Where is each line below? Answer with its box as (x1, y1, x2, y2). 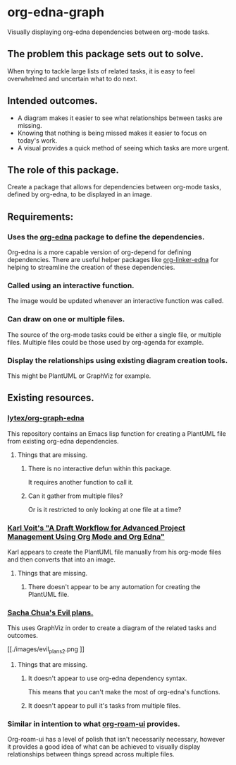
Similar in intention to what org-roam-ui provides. (7, 718, 181, 728)
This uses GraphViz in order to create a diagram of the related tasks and (7, 624, 217, 632)
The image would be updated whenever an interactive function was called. (7, 297, 224, 305)
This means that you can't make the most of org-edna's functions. (27, 688, 221, 696)
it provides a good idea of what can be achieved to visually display (7, 742, 201, 751)
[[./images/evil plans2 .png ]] (7, 645, 85, 656)
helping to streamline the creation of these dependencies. (7, 263, 175, 272)
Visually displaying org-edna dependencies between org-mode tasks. (7, 28, 210, 36)
